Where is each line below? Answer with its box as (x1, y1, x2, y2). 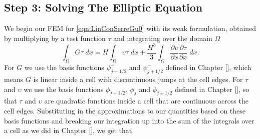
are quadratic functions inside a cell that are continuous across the (44, 95, 248, 106)
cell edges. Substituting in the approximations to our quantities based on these (4, 105, 246, 115)
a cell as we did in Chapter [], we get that (4, 125, 132, 135)
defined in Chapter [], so (175, 83, 249, 94)
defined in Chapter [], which (165, 62, 251, 72)
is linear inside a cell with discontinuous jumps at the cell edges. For (33, 73, 243, 84)
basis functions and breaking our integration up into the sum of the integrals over (4, 115, 254, 125)
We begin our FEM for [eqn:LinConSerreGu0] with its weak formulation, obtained (4, 23, 256, 33)
